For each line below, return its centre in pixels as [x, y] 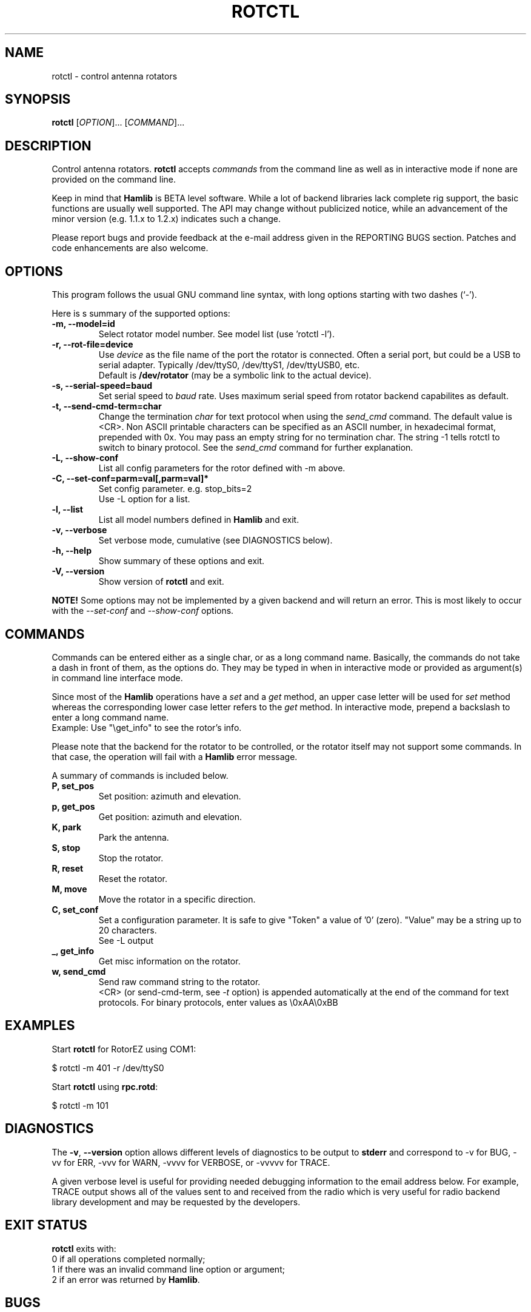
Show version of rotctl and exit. [161, 582]
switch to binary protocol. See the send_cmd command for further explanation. [256, 448]
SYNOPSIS [38, 99]
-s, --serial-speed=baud [102, 386]
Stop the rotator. [131, 858]
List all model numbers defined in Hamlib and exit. [199, 520]
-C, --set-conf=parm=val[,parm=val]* [130, 479]
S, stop [66, 847]
